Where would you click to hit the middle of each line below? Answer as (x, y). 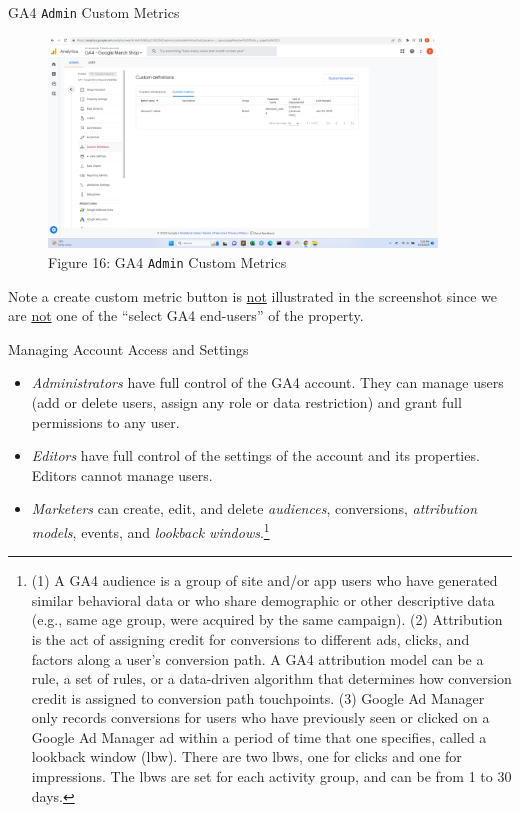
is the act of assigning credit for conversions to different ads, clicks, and (250, 638)
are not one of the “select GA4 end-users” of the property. (186, 315)
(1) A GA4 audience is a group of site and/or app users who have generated (264, 580)
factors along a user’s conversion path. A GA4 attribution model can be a (257, 658)
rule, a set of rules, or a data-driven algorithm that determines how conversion (271, 678)
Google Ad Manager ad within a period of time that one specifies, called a (259, 736)
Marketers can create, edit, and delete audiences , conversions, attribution (254, 508)
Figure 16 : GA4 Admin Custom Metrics (167, 261)
